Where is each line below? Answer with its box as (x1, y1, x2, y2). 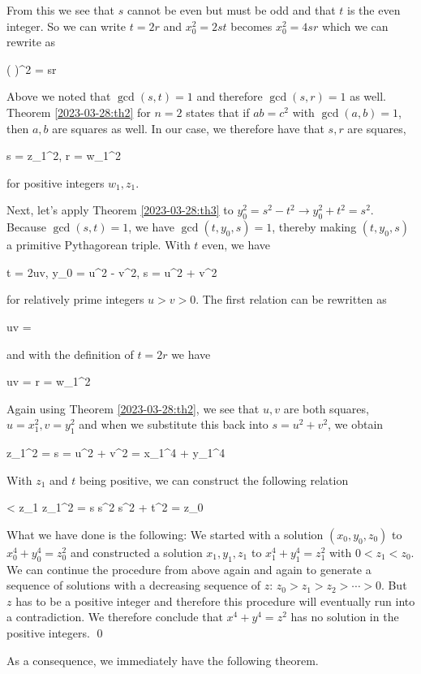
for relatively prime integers (6, 291, 144, 308)
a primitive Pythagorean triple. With (6, 236, 191, 253)
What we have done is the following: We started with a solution (6, 525, 324, 542)
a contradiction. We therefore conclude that (6, 608, 223, 625)
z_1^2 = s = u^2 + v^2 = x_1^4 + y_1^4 (6, 444, 226, 461)
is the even (347, 2, 401, 18)
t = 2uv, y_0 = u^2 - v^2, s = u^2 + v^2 (6, 263, 217, 280)
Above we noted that (6, 88, 111, 105)
